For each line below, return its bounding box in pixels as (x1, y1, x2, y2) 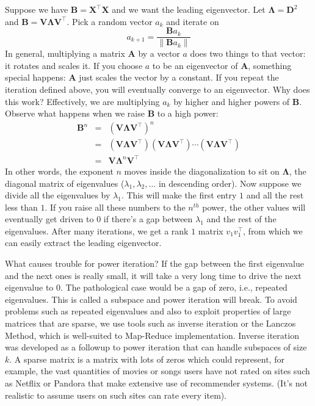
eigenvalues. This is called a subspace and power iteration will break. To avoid (5, 292, 297, 305)
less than (5, 200, 38, 213)
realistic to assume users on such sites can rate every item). (5, 388, 227, 401)
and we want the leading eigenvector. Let (112, 3, 266, 15)
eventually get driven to (5, 212, 94, 225)
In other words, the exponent (5, 164, 114, 177)
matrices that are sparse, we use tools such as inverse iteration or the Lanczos (5, 317, 296, 330)
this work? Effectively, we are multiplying (5, 95, 160, 107)
